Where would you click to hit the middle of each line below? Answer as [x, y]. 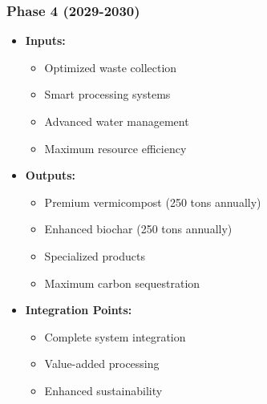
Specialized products [95, 255]
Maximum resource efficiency [115, 148]
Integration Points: [79, 310]
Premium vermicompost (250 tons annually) [153, 202]
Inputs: [45, 40]
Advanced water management [117, 121]
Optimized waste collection [111, 67]
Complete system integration [115, 336]
